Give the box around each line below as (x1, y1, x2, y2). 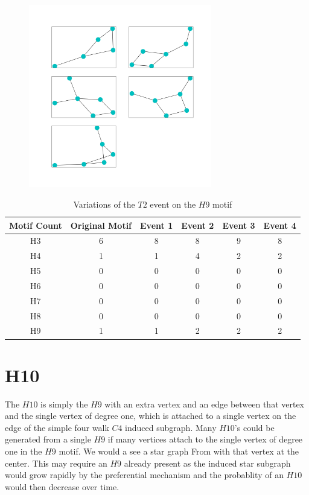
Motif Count (9, 219, 62, 231)
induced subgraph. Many (125, 421, 217, 433)
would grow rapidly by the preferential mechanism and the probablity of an (5, 468, 284, 481)
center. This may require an (5, 456, 107, 469)
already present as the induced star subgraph (124, 456, 291, 469)
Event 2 (181, 219, 214, 231)
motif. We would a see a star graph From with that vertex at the (59, 445, 299, 458)
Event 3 (222, 219, 255, 231)
